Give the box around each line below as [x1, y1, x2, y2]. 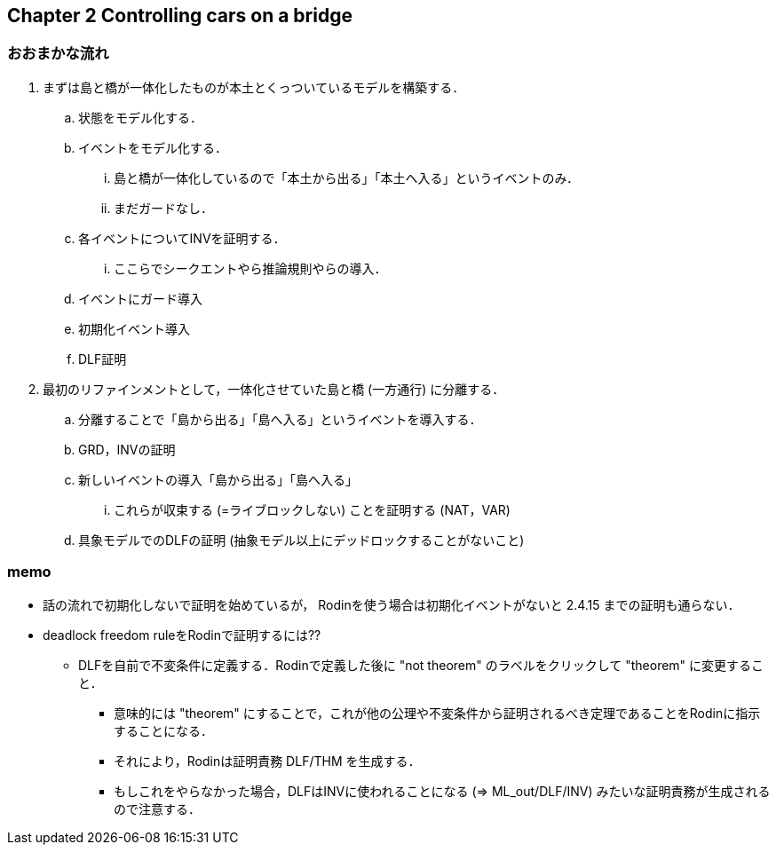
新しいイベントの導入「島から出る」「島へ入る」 [78, 471, 358, 487]
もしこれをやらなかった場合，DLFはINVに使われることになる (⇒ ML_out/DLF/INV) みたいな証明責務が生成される [114, 783, 771, 799]
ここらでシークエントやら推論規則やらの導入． [114, 260, 387, 276]
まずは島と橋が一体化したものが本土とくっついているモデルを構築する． [43, 79, 465, 95]
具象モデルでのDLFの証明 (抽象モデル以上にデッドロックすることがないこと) [78, 532, 525, 548]
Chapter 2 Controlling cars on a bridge [7, 4, 352, 27]
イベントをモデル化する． [78, 139, 227, 155]
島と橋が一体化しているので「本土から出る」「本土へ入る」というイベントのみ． [114, 170, 580, 185]
